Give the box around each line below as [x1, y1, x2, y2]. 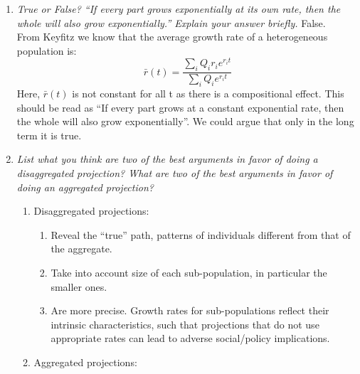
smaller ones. [51, 279, 107, 294]
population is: [16, 43, 77, 58]
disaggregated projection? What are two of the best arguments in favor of [16, 166, 333, 181]
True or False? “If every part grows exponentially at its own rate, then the [16, 1, 341, 16]
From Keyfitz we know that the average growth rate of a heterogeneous [16, 29, 328, 44]
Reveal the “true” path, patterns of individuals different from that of [51, 227, 351, 242]
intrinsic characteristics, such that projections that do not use [51, 316, 319, 331]
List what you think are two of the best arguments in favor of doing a [16, 151, 318, 166]
